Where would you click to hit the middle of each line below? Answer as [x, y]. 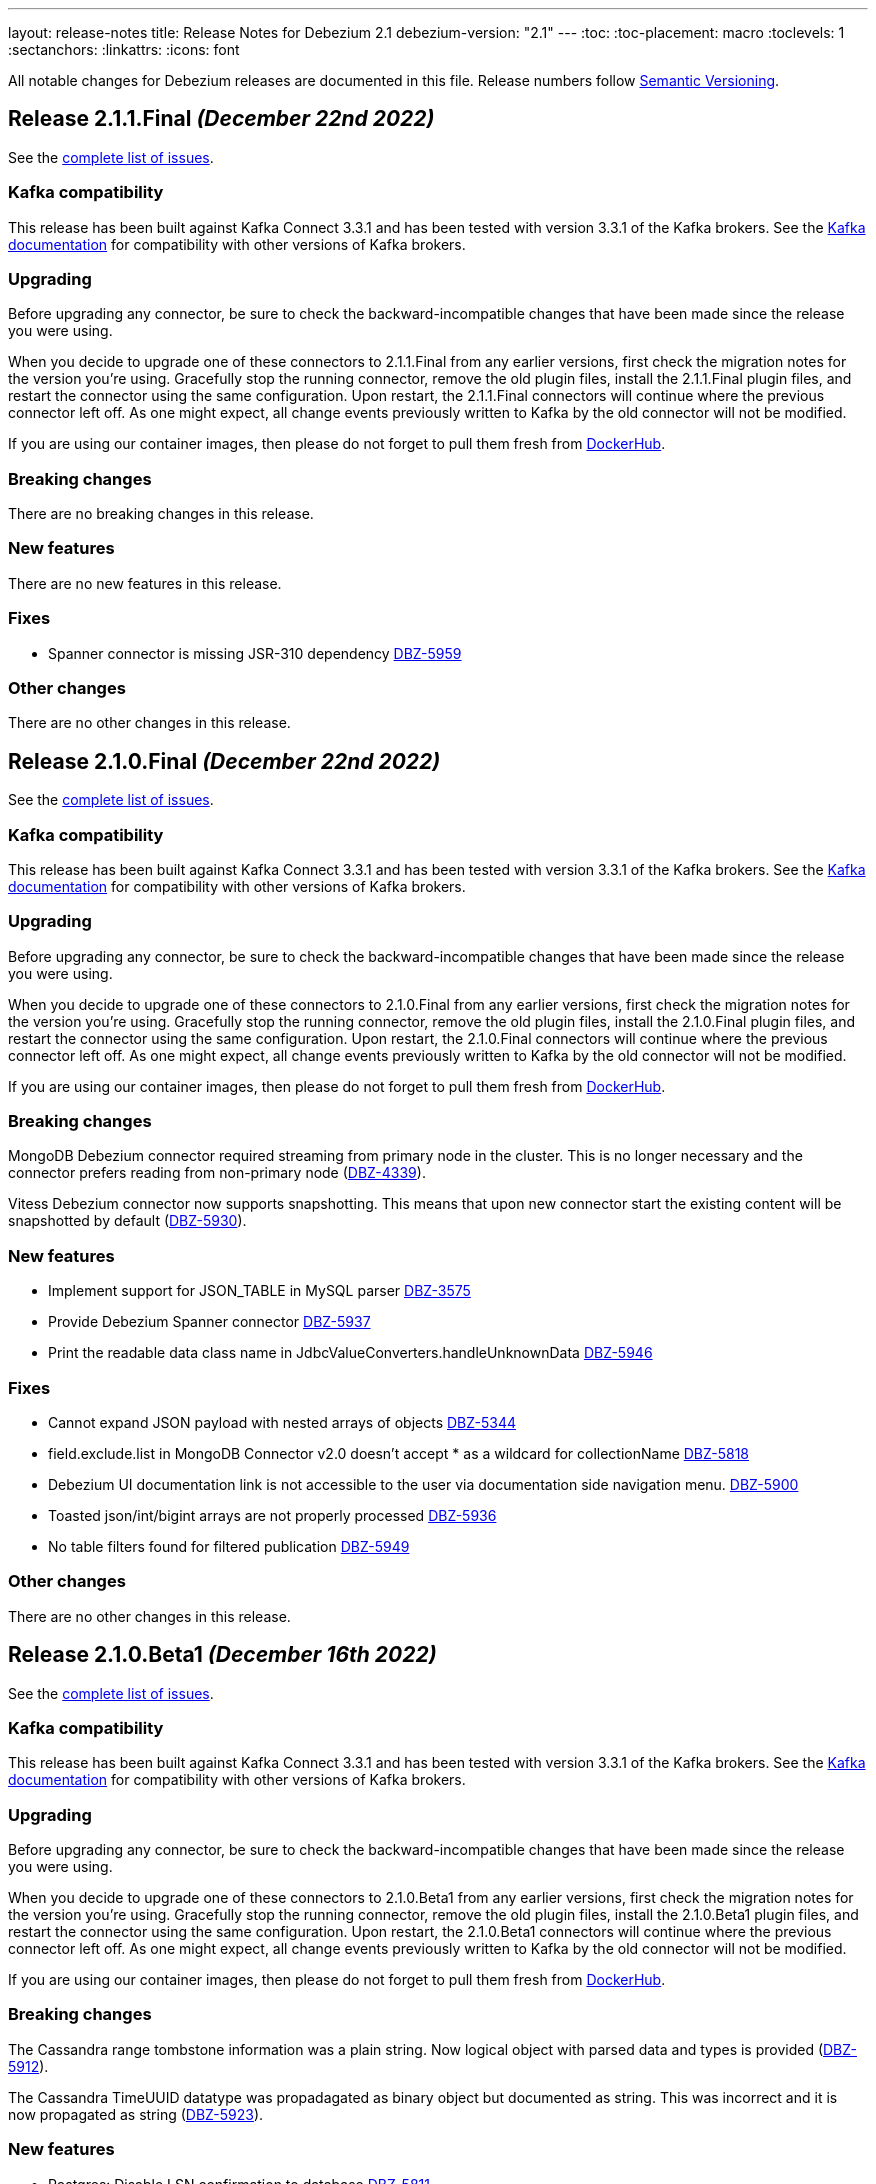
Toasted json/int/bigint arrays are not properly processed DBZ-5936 [272, 1515]
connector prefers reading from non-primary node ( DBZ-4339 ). [217, 1173]
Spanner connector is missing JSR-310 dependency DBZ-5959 [255, 653]
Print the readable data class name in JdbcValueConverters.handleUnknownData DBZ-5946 [350, 1353]
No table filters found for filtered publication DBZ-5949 [229, 1546]
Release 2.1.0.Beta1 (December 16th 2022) [222, 1655]
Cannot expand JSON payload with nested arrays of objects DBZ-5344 [282, 1422]
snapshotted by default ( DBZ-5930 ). [127, 1221]
